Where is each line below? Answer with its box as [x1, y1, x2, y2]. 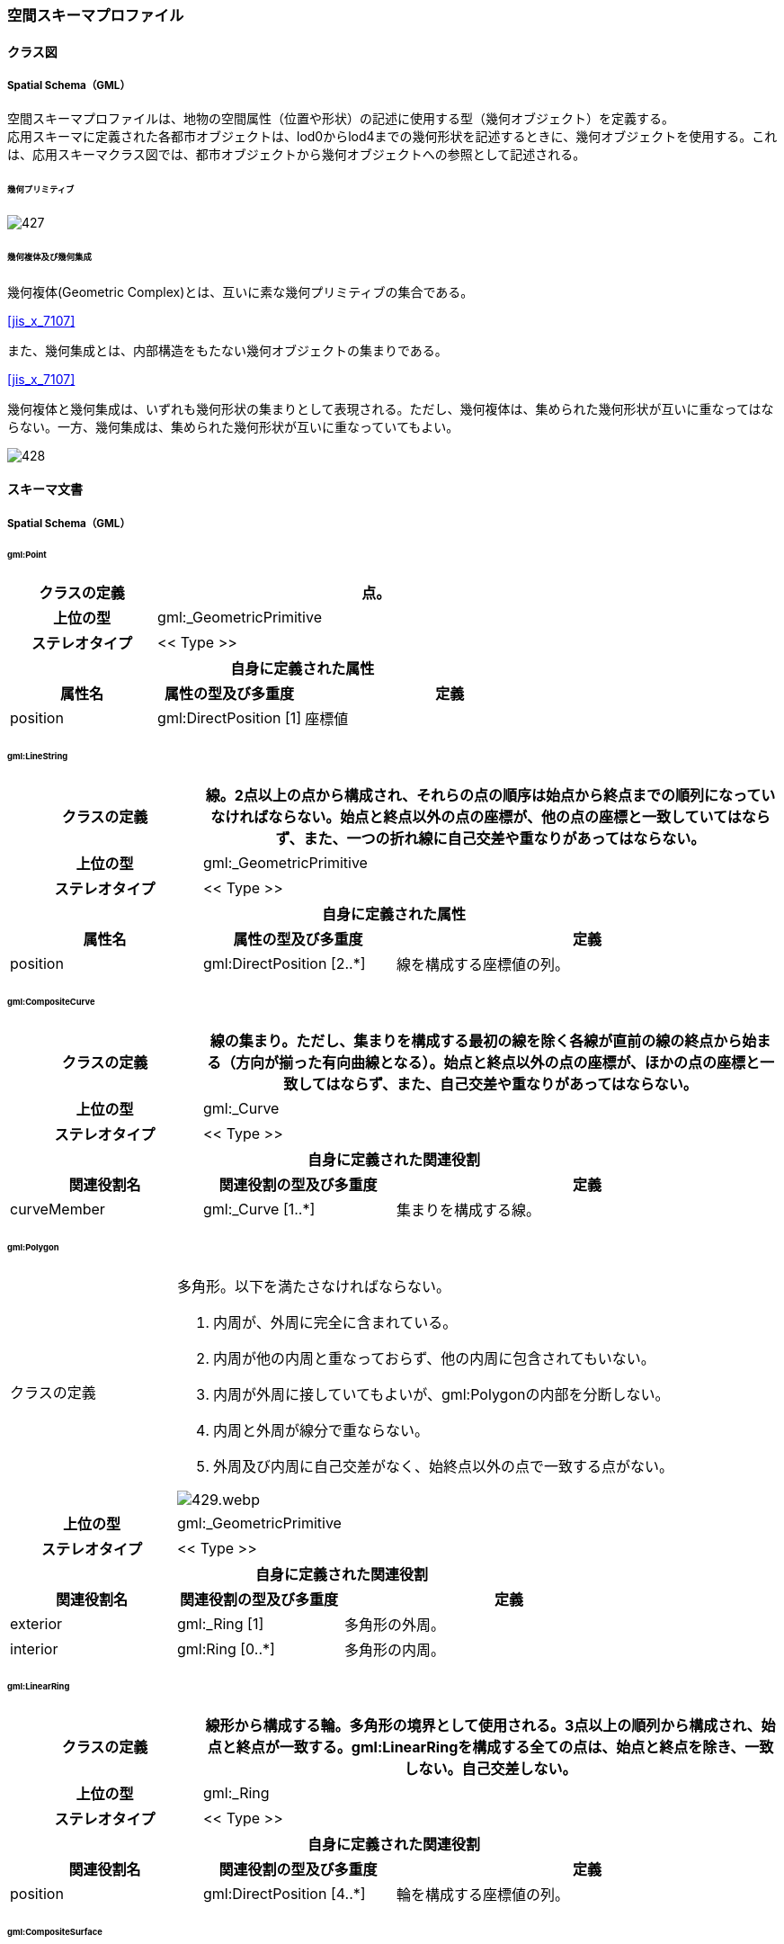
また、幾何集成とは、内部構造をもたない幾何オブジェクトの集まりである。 [7, 342, 448, 358]
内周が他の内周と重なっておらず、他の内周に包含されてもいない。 [213, 1348, 655, 1367]
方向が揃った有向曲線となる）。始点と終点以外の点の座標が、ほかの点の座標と [235, 1053, 761, 1071]
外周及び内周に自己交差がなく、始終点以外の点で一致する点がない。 [213, 1456, 674, 1475]
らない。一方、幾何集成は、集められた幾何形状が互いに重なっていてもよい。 [7, 418, 459, 434]
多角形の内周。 [344, 1640, 446, 1659]
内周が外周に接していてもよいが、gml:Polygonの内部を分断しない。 [213, 1384, 670, 1403]
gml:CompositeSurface [7, 1927, 102, 1938]
